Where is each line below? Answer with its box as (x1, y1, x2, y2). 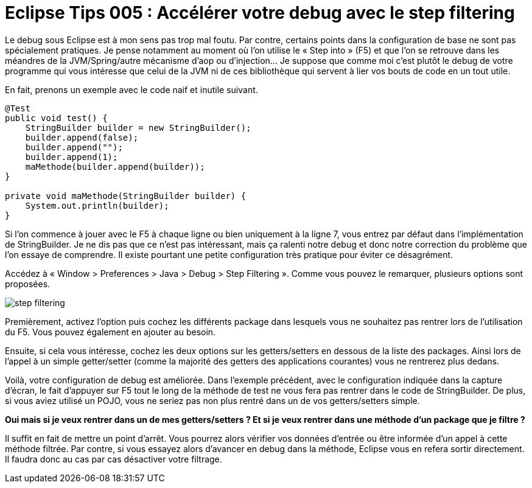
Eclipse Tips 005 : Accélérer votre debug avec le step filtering (5, 2, 515, 23)
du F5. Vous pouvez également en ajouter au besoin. (5, 326, 216, 337)
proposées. (5, 278, 51, 289)
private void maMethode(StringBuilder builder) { (5, 190, 247, 201)
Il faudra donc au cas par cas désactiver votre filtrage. (5, 453, 222, 464)
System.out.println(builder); (25, 200, 169, 211)
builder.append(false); (25, 132, 139, 142)
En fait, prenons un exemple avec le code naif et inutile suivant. (5, 84, 258, 95)
